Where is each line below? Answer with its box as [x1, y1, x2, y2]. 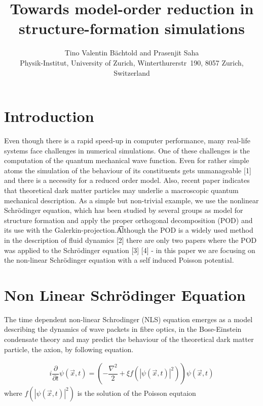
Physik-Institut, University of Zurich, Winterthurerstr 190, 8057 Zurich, [20, 57, 244, 68]
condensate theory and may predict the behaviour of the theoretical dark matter [4, 334, 254, 345]
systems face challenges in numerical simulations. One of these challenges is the [4, 145, 250, 155]
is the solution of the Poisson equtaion [77, 388, 196, 398]
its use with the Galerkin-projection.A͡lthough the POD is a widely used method [4, 225, 253, 235]
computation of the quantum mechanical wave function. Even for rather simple [4, 155, 249, 166]
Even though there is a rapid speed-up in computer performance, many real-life [4, 135, 250, 146]
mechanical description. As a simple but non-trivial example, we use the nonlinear [4, 195, 259, 205]
